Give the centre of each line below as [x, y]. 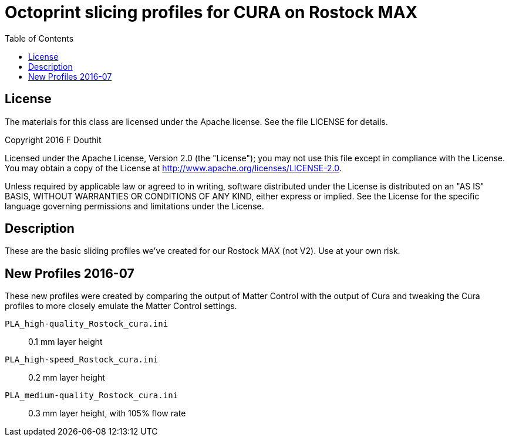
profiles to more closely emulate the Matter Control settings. [121, 306]
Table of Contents [39, 38]
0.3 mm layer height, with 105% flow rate [107, 413]
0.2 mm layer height [67, 378]
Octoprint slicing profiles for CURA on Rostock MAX [211, 12]
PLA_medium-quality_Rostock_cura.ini [92, 396]
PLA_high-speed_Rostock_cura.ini [82, 360]
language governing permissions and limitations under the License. [134, 206]
